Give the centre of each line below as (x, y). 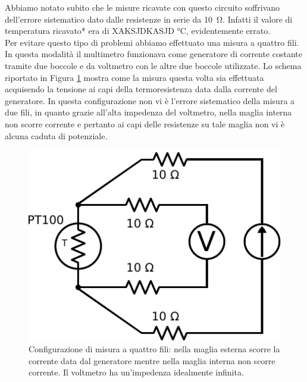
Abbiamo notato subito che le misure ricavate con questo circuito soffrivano (142, 7)
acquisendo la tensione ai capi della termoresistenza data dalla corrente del (141, 89)
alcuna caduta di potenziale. (56, 135)
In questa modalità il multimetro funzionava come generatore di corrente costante (154, 54)
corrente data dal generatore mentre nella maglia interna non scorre (152, 360)
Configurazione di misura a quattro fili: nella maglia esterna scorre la (154, 349)
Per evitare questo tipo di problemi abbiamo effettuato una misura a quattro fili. (152, 42)
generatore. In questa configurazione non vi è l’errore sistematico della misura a (150, 100)
